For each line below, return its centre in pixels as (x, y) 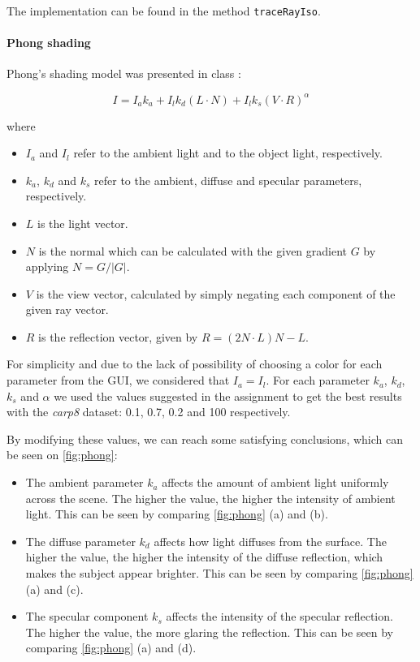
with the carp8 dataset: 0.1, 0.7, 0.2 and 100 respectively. (149, 412)
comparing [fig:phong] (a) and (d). (111, 648)
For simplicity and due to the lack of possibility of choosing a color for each (195, 364)
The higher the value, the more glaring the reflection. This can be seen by (209, 632)
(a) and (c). (54, 589)
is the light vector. (83, 223)
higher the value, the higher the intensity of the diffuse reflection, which (204, 557)
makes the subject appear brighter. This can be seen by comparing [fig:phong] (219, 573)
